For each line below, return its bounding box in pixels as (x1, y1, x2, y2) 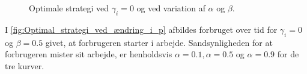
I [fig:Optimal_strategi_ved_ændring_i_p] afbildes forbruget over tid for (5, 23, 278, 35)
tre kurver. (5, 59, 44, 72)
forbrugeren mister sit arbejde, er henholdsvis (5, 48, 172, 60)
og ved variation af (136, 2, 205, 14)
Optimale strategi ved (29, 2, 109, 14)
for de (277, 48, 299, 60)
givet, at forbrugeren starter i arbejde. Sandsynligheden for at (45, 36, 273, 48)
